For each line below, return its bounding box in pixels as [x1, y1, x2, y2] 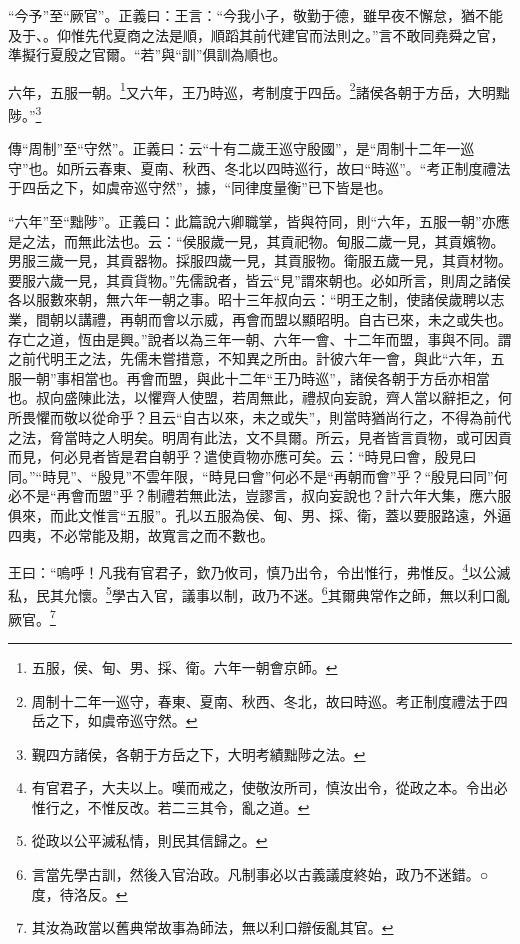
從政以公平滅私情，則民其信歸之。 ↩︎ [31, 830, 268, 851]
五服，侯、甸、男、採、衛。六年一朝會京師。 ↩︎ [31, 656, 338, 677]
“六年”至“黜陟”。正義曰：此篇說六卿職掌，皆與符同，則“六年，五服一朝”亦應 [8, 211, 510, 232]
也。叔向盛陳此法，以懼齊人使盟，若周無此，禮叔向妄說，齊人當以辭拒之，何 [8, 387, 512, 408]
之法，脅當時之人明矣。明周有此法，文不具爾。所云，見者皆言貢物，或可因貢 [8, 426, 512, 447]
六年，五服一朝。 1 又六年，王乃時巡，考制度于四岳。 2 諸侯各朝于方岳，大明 [8, 78, 496, 102]
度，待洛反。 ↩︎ [31, 883, 128, 904]
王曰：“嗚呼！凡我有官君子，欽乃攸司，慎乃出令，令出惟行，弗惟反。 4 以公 [8, 559, 497, 582]
